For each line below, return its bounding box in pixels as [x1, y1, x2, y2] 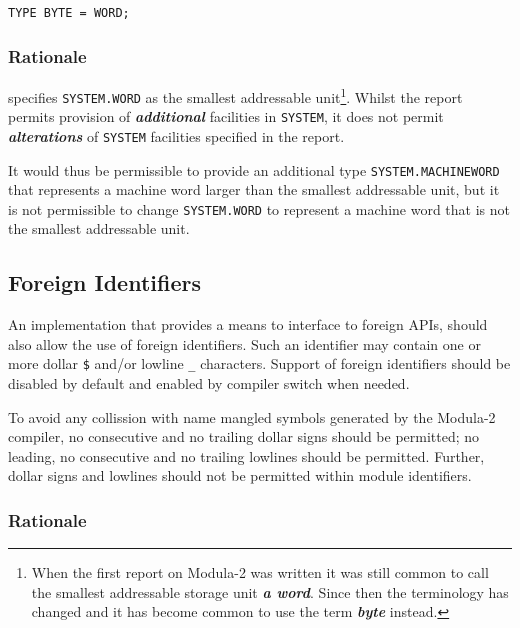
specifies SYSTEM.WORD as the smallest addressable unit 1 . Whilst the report [8, 83, 463, 107]
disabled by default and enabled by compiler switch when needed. [8, 373, 410, 394]
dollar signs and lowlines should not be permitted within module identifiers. [8, 465, 472, 486]
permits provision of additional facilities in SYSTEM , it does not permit [8, 106, 444, 127]
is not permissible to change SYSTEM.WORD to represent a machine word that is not [8, 198, 510, 219]
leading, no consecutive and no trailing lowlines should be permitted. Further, [8, 445, 485, 466]
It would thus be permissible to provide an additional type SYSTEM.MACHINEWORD [8, 159, 500, 180]
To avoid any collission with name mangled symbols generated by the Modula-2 [8, 406, 496, 427]
